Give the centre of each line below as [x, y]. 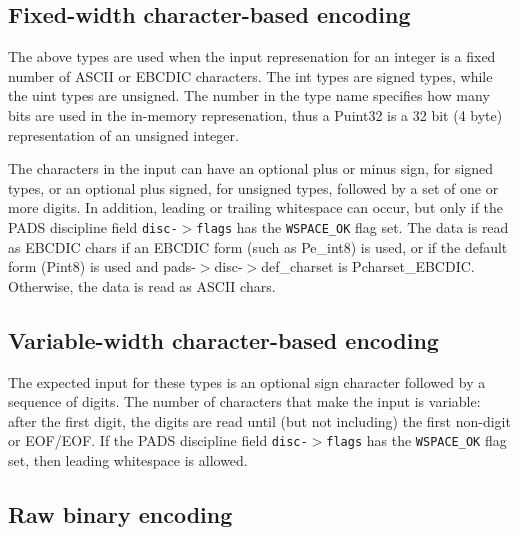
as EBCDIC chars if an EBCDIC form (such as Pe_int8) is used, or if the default [258, 246]
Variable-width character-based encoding [223, 339]
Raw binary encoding [120, 514]
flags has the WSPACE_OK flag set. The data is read [352, 226]
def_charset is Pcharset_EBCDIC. [368, 266]
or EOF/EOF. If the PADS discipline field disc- [158, 440]
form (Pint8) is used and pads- [102, 266]
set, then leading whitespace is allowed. [128, 460]
